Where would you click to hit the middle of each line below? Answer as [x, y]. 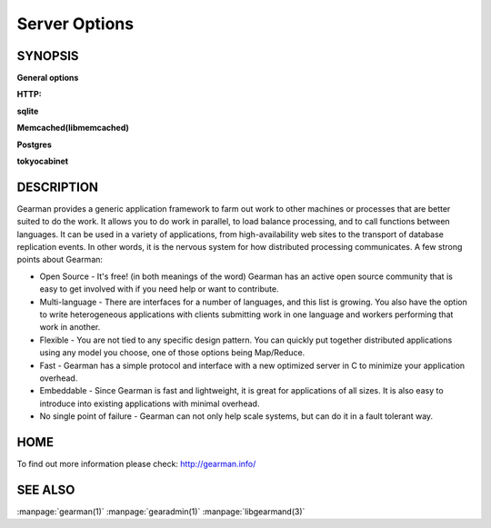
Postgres [34, 144]
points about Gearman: [60, 260]
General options [48, 78]
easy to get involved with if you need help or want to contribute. [159, 289]
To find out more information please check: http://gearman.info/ [136, 464]
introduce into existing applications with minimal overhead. [150, 403]
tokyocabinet [42, 161]
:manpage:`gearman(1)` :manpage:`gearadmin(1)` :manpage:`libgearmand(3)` [161, 511]
